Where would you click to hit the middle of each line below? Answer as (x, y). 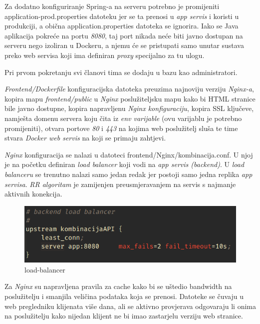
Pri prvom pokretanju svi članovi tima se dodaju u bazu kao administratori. (121, 72)
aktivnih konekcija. (33, 194)
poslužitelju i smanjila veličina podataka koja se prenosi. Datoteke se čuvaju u (124, 296)
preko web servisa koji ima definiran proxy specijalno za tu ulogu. (105, 55)
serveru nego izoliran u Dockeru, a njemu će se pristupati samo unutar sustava (124, 45)
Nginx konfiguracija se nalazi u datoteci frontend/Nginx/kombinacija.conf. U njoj (129, 154)
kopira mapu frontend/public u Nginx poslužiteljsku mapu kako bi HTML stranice (130, 98)
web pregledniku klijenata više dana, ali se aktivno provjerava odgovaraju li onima (130, 306)
